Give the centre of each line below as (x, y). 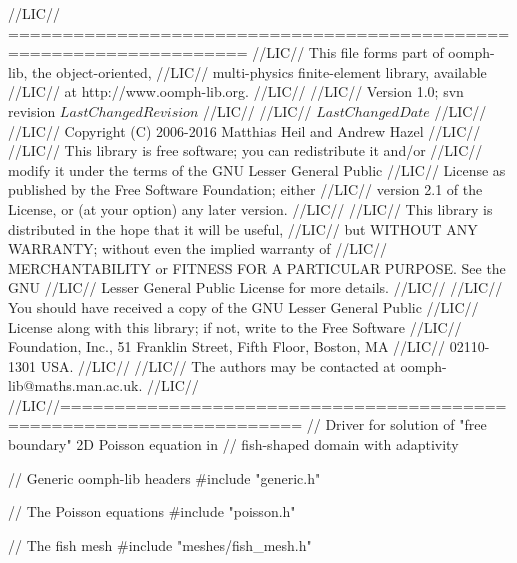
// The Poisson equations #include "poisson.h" (152, 511)
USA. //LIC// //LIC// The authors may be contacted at (218, 365)
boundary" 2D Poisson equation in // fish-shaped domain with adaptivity (233, 444)
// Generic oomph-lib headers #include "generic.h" (164, 477)
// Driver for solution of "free (396, 424)
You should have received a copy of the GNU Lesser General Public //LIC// (243, 306)
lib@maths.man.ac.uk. (75, 385)
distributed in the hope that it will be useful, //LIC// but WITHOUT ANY (243, 228)
